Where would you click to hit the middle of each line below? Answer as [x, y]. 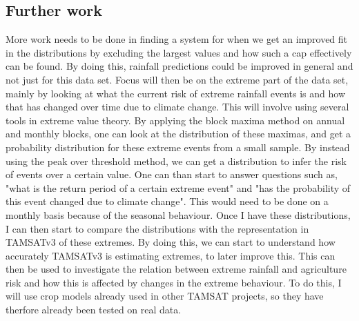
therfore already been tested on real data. [94, 310]
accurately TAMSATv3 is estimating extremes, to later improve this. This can [171, 255]
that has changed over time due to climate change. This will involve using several [177, 107]
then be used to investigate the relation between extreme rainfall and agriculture [176, 269]
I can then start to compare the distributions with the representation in [157, 228]
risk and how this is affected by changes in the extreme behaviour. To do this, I [174, 282]
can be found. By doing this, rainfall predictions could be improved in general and [179, 66]
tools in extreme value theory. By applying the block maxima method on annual [175, 120]
